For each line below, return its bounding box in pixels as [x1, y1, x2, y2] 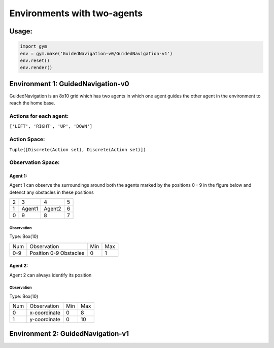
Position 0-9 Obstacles [29, 249, 85, 256]
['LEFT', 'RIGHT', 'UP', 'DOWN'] [9, 123, 93, 129]
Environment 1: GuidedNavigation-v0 [9, 79, 129, 88]
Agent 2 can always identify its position [9, 272, 92, 278]
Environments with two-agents [9, 8, 143, 19]
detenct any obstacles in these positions [9, 189, 94, 195]
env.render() [20, 65, 53, 71]
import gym [20, 44, 47, 49]
